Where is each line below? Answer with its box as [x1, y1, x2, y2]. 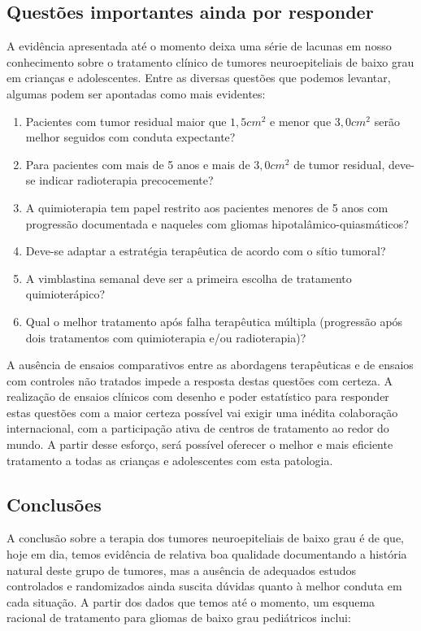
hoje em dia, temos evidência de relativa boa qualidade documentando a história [7, 546, 407, 563]
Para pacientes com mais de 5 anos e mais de [25, 155, 250, 172]
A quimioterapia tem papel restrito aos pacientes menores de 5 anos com [25, 198, 388, 215]
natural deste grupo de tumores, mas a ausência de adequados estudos [7, 561, 356, 578]
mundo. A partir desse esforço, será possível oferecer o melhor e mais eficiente [7, 436, 393, 453]
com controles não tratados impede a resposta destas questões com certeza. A [7, 372, 393, 389]
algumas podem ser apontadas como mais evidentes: [7, 85, 266, 102]
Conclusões [7, 491, 102, 516]
